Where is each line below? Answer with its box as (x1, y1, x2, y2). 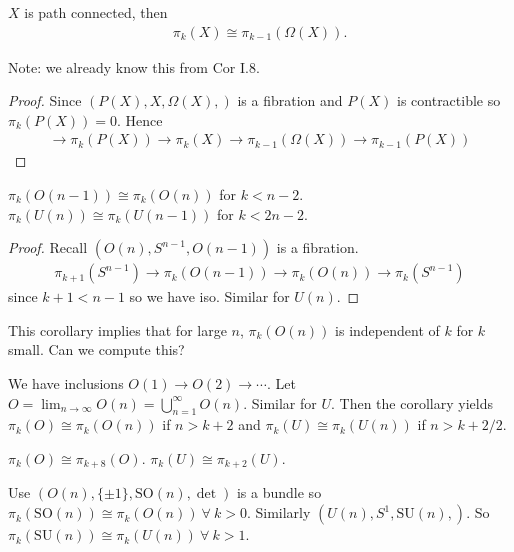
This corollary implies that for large (8, 319, 227, 340)
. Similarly (246, 502, 311, 523)
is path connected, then (24, 2, 168, 22)
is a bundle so (236, 482, 322, 503)
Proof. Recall (8, 237, 88, 258)
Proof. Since (8, 90, 82, 111)
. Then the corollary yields (331, 392, 493, 413)
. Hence (117, 109, 163, 130)
